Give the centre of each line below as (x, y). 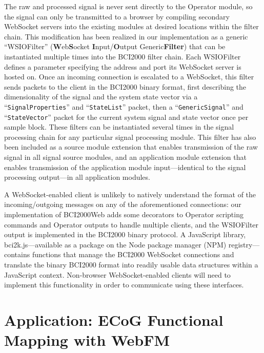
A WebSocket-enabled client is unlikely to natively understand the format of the (130, 194)
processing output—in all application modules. (77, 177)
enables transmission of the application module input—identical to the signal (125, 167)
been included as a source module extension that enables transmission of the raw (131, 147)
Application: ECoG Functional (114, 319)
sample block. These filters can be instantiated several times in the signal (119, 127)
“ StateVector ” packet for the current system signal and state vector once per (126, 117)
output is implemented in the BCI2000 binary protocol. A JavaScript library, (125, 234)
